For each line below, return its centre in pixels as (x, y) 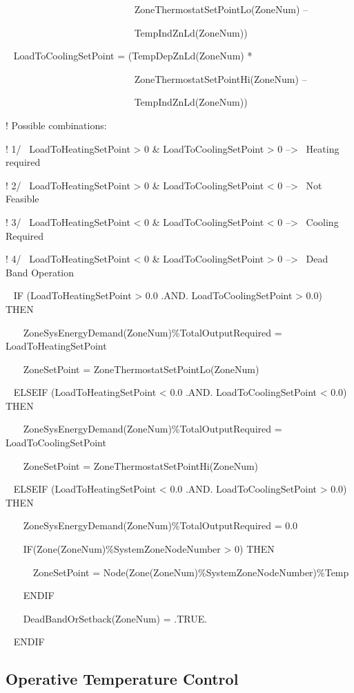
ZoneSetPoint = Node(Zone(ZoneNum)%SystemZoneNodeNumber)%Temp (191, 572)
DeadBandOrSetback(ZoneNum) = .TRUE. (115, 618)
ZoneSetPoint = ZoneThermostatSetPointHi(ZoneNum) (141, 465)
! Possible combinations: (56, 125)
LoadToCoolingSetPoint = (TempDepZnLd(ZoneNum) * (133, 56)
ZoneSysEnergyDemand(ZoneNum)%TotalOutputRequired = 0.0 (160, 525)
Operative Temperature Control (122, 679)
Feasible (22, 199)
